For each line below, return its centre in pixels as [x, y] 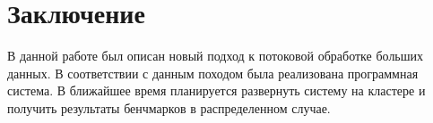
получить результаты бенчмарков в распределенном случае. [169, 107]
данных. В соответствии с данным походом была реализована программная [213, 73]
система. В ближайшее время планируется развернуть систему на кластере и [216, 90]
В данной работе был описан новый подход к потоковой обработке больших [216, 56]
